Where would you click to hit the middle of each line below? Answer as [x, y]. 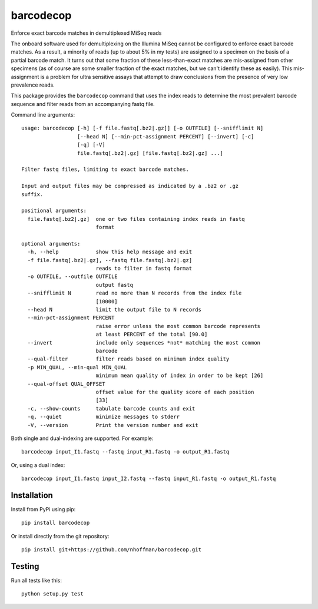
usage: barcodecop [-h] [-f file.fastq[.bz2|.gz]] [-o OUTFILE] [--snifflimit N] [143, 128]
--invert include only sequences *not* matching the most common [144, 342]
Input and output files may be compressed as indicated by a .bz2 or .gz [130, 186]
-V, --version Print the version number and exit [113, 425]
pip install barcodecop [56, 523]
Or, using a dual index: [38, 465]
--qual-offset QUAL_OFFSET [66, 384]
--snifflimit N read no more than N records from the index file [135, 293]
